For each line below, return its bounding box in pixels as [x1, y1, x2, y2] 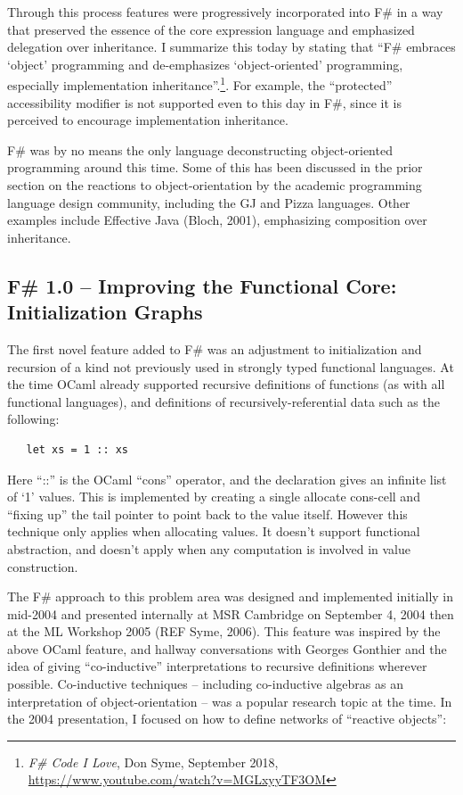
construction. [7, 557, 78, 576]
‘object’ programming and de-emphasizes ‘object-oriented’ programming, [7, 54, 403, 73]
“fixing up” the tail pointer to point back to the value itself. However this [7, 504, 408, 523]
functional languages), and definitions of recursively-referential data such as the [7, 392, 440, 410]
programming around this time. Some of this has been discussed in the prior [7, 158, 423, 177]
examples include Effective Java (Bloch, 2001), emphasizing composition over [7, 211, 427, 229]
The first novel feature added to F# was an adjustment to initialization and [7, 339, 422, 358]
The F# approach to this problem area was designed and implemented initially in [7, 587, 454, 606]
